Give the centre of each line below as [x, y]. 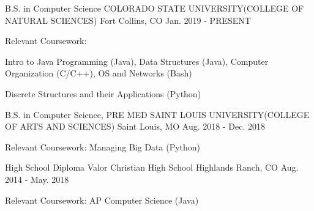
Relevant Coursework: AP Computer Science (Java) [102, 200]
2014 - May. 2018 [37, 179]
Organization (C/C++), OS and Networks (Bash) [99, 73]
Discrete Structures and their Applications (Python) [103, 93]
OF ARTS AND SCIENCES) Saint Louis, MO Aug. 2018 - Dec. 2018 [135, 126]
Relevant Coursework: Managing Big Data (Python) [103, 146]
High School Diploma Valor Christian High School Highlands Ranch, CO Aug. [152, 167]
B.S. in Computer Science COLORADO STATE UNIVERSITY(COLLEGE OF [155, 8]
